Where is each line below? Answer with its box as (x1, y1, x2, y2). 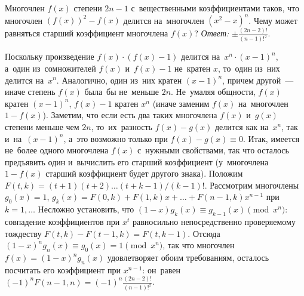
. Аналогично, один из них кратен (56, 73, 182, 86)
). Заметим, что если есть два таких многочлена (42, 109, 217, 121)
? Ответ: (194, 27, 229, 39)
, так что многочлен (162, 239, 235, 251)
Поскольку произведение (5, 50, 94, 63)
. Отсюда (188, 227, 220, 239)
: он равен (142, 263, 180, 276)
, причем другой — (222, 73, 294, 86)
